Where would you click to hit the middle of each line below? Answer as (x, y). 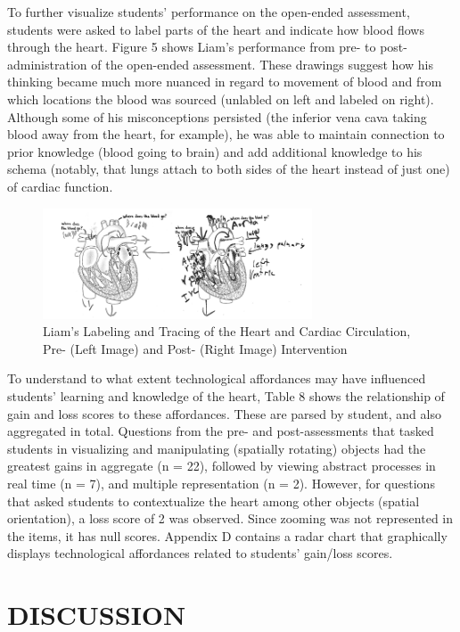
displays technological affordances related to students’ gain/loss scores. (200, 553)
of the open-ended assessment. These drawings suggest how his (262, 64)
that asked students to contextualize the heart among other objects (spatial (214, 501)
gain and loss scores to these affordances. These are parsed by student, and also (224, 413)
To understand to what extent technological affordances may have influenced (217, 378)
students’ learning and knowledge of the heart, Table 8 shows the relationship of (226, 396)
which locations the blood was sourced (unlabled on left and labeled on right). (221, 98)
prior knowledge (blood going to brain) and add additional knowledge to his (215, 151)
